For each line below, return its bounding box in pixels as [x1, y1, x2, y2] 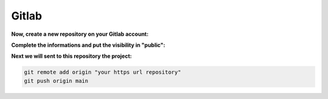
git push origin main [24, 77, 89, 84]
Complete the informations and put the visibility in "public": [11, 41, 165, 49]
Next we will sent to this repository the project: [11, 52, 132, 60]
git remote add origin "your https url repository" [24, 69, 182, 76]
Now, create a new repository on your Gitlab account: [11, 30, 149, 38]
